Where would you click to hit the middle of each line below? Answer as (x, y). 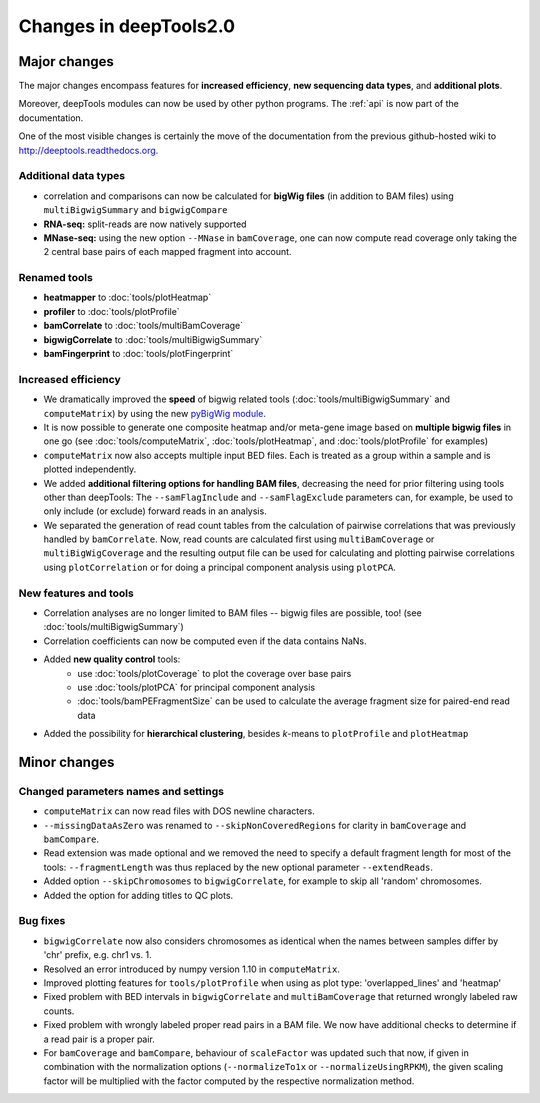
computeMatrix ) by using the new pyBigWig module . (155, 413)
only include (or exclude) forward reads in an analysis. (155, 511)
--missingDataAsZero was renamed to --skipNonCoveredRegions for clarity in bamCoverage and (255, 825)
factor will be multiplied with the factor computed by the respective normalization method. (229, 1081)
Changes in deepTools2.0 (126, 26)
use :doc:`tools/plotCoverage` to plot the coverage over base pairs (214, 673)
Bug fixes (42, 921)
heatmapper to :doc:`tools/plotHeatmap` (127, 297)
